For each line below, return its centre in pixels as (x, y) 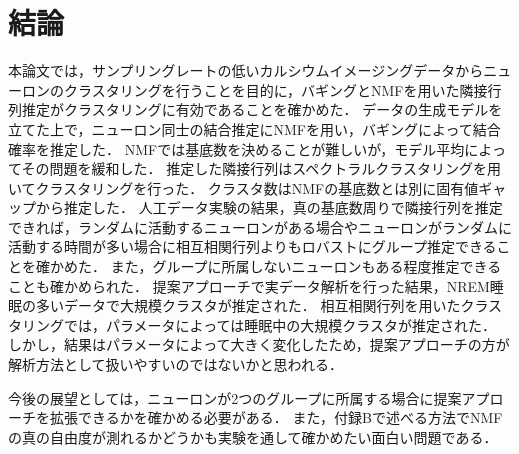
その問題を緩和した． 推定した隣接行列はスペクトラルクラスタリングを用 (261, 168)
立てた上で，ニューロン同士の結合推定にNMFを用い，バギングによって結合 (254, 128)
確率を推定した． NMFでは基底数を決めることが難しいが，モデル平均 (236, 148)
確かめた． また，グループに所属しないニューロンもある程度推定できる (268, 266)
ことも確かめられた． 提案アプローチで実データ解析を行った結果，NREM (249, 285)
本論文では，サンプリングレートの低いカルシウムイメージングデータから (246, 70)
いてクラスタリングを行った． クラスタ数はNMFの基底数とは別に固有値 (243, 187)
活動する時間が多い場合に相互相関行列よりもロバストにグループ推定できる (252, 246)
